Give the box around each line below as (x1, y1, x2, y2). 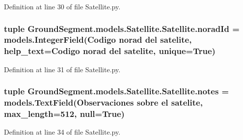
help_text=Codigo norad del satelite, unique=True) (4, 45, 216, 57)
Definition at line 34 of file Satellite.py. (4, 127, 121, 137)
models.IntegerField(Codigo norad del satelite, (4, 33, 192, 46)
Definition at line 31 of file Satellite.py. (4, 64, 121, 74)
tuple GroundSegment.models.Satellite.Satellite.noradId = (4, 22, 240, 34)
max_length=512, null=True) (4, 108, 125, 120)
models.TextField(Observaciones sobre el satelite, (4, 96, 203, 109)
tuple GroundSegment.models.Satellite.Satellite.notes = (4, 85, 229, 97)
